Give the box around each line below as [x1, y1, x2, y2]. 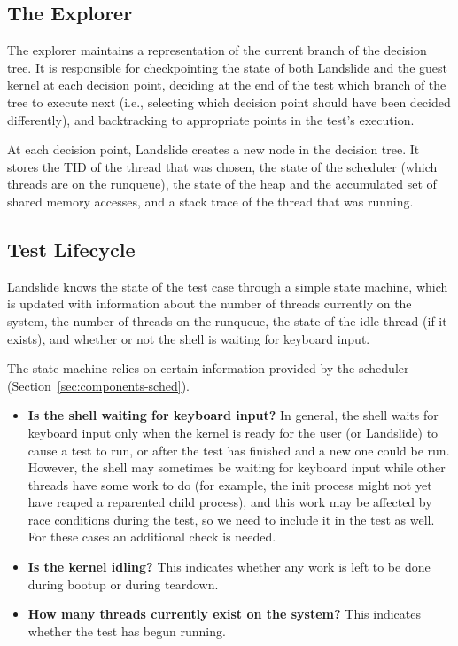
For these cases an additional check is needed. [27, 527, 276, 546]
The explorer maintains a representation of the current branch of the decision [7, 41, 427, 59]
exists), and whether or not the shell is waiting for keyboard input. [7, 329, 370, 347]
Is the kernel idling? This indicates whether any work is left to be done [27, 557, 431, 576]
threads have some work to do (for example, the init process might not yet [27, 475, 432, 494]
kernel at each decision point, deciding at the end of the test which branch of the [7, 75, 446, 94]
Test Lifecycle [7, 235, 136, 262]
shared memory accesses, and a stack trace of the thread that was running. [7, 191, 414, 210]
